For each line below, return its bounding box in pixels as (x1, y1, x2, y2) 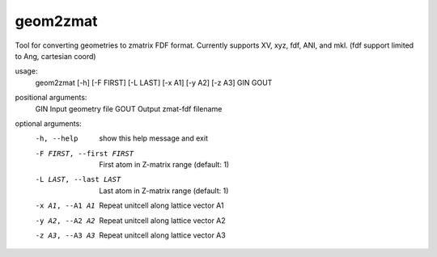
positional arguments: (15, 93, 87, 103)
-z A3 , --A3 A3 (35, 231, 96, 240)
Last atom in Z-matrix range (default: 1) (99, 186, 229, 196)
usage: (15, 66, 38, 76)
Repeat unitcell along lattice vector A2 (99, 215, 226, 225)
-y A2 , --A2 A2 (35, 216, 96, 225)
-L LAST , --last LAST (35, 175, 121, 184)
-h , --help (35, 134, 78, 143)
